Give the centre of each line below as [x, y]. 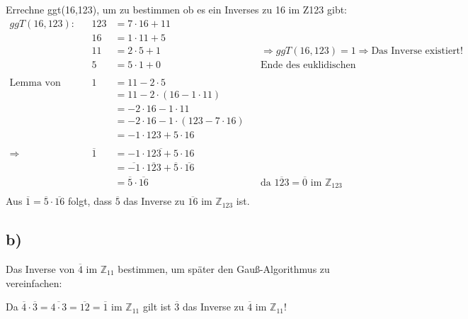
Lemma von [35, 83]
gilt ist [157, 307]
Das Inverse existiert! [417, 51]
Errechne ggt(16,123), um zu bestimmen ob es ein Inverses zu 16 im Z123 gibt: [177, 9]
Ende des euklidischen [308, 65]
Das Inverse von [40, 268]
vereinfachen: [34, 282]
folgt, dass [90, 201]
